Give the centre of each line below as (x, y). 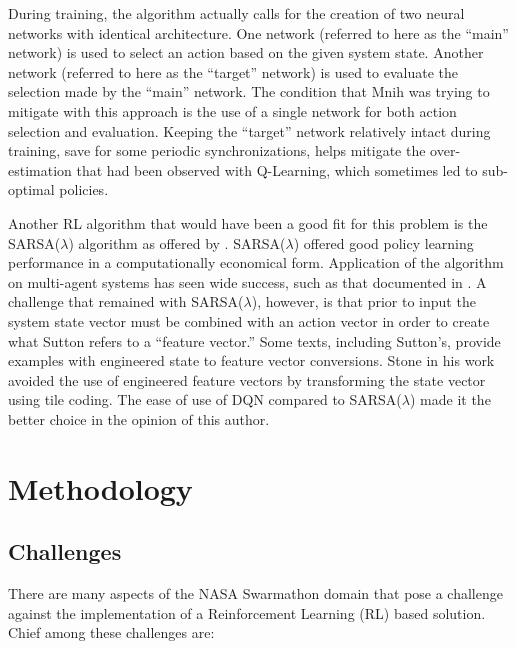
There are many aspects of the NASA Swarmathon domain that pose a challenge (255, 593)
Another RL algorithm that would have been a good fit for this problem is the (248, 222)
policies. (84, 189)
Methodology (100, 487)
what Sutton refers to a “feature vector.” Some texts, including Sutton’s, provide (254, 340)
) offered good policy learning (383, 242)
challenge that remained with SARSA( (126, 301)
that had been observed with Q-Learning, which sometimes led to (277, 169)
